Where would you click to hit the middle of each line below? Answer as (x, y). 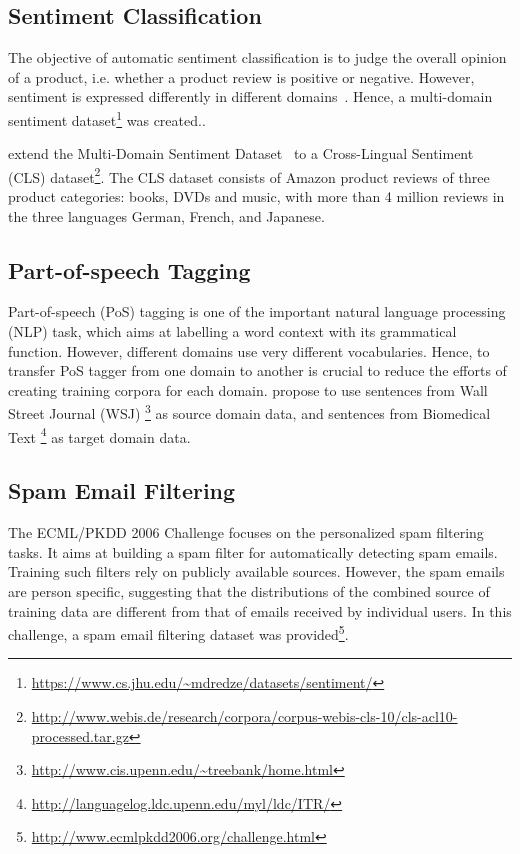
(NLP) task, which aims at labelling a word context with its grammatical (232, 331)
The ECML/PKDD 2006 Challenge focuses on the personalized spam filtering (246, 532)
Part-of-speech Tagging (129, 269)
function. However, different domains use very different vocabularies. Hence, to (249, 350)
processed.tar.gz (80, 735)
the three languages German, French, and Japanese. (166, 215)
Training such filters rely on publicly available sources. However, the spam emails (256, 571)
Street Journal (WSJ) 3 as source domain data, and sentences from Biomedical (249, 412)
